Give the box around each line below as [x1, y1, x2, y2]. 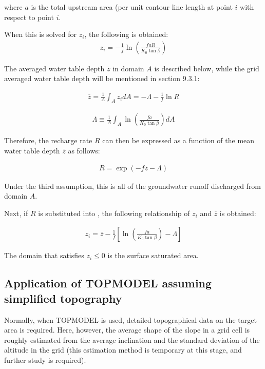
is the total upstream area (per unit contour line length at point [31, 2, 233, 12]
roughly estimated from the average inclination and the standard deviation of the [4, 334, 260, 345]
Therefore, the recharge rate [4, 135, 92, 146]
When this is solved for [4, 29, 77, 40]
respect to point [4, 11, 54, 22]
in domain [112, 63, 144, 73]
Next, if [4, 207, 28, 218]
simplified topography [4, 290, 122, 306]
